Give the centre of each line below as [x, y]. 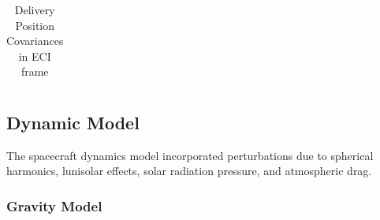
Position [35, 25]
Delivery [35, 9]
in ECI [35, 56]
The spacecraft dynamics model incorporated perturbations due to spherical [190, 155]
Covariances [35, 41]
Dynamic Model [73, 122]
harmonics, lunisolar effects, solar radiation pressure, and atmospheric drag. [189, 171]
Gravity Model [54, 205]
